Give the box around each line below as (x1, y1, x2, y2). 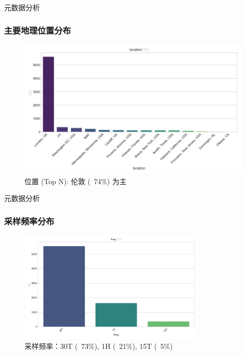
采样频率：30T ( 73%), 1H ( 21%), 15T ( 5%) (24, 341, 173, 351)
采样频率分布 (4, 214, 55, 227)
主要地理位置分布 (4, 23, 71, 36)
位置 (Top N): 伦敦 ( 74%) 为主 (24, 175, 127, 186)
